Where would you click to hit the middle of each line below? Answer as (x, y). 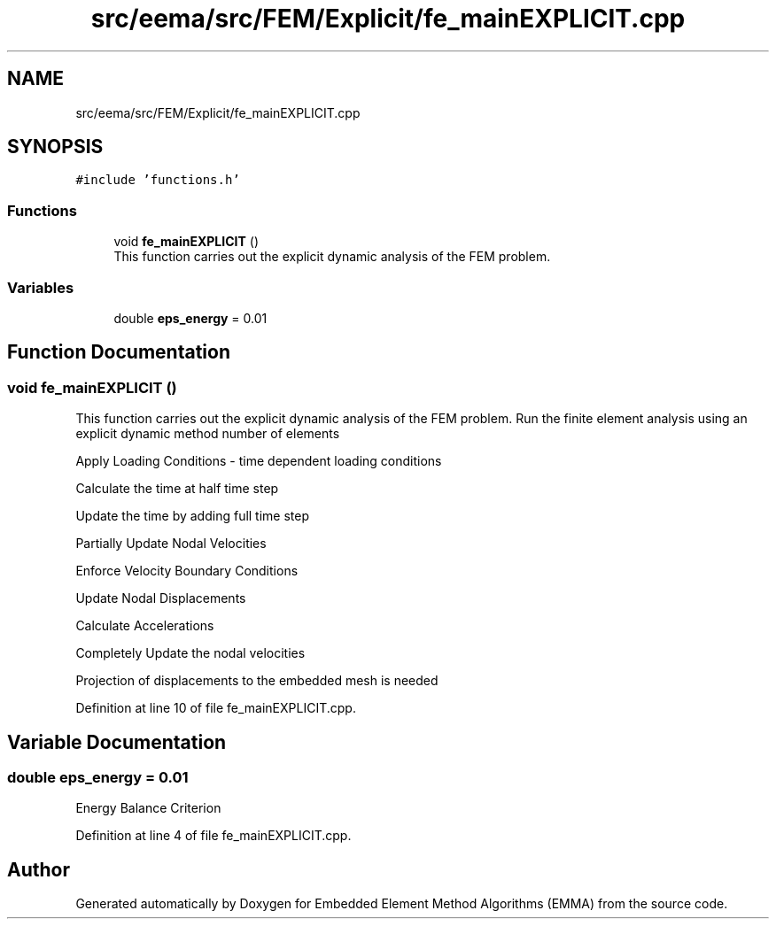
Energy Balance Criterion (148, 808)
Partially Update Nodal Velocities (171, 544)
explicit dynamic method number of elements (208, 434)
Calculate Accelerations (145, 626)
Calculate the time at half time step (177, 489)
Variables (41, 287)
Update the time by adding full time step (193, 516)
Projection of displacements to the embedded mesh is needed (257, 681)
